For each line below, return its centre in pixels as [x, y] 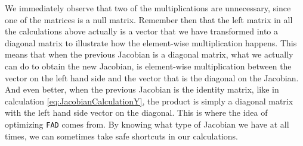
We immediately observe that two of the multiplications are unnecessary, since [148, 8]
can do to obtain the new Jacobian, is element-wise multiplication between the [148, 66]
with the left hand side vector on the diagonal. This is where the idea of [136, 112]
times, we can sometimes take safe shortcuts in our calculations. [121, 136]
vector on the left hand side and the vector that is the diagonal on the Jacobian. [152, 77]
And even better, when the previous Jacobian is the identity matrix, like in [142, 89]
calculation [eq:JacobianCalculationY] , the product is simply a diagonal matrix [149, 101]
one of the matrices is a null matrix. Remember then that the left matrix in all [149, 19]
